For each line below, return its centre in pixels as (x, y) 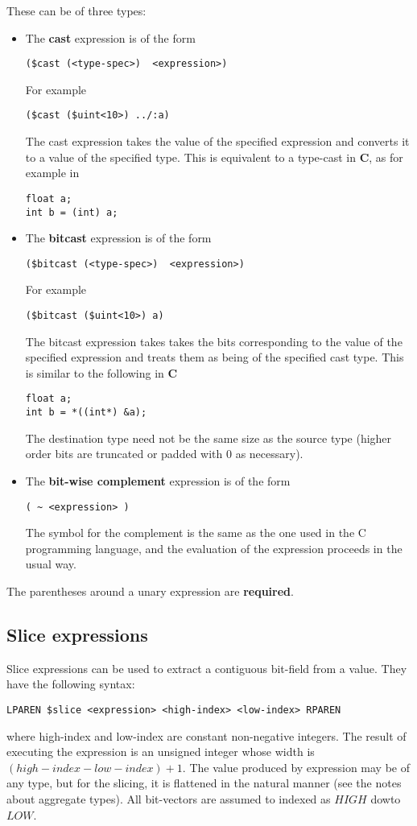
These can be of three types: (76, 10)
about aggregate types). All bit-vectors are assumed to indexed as (169, 799)
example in (52, 173)
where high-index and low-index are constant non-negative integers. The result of (206, 735)
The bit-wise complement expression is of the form (158, 480)
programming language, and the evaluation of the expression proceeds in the (214, 548)
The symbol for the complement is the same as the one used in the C (196, 533)
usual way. (51, 564)
